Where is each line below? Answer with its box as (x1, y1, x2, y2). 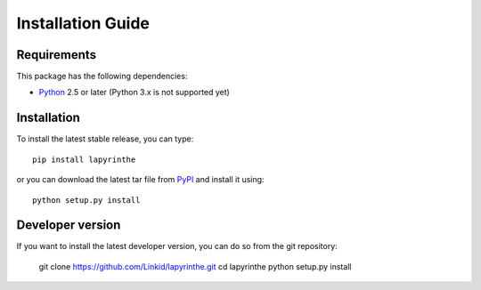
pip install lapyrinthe (32, 154, 136, 165)
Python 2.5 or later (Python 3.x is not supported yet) (38, 87, 231, 98)
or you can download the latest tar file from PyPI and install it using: (16, 174, 265, 185)
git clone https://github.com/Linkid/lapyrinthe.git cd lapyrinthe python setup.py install (38, 261, 352, 271)
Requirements (16, 47, 97, 62)
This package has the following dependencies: (16, 71, 188, 82)
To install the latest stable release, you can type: (16, 133, 194, 144)
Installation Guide (16, 13, 151, 33)
